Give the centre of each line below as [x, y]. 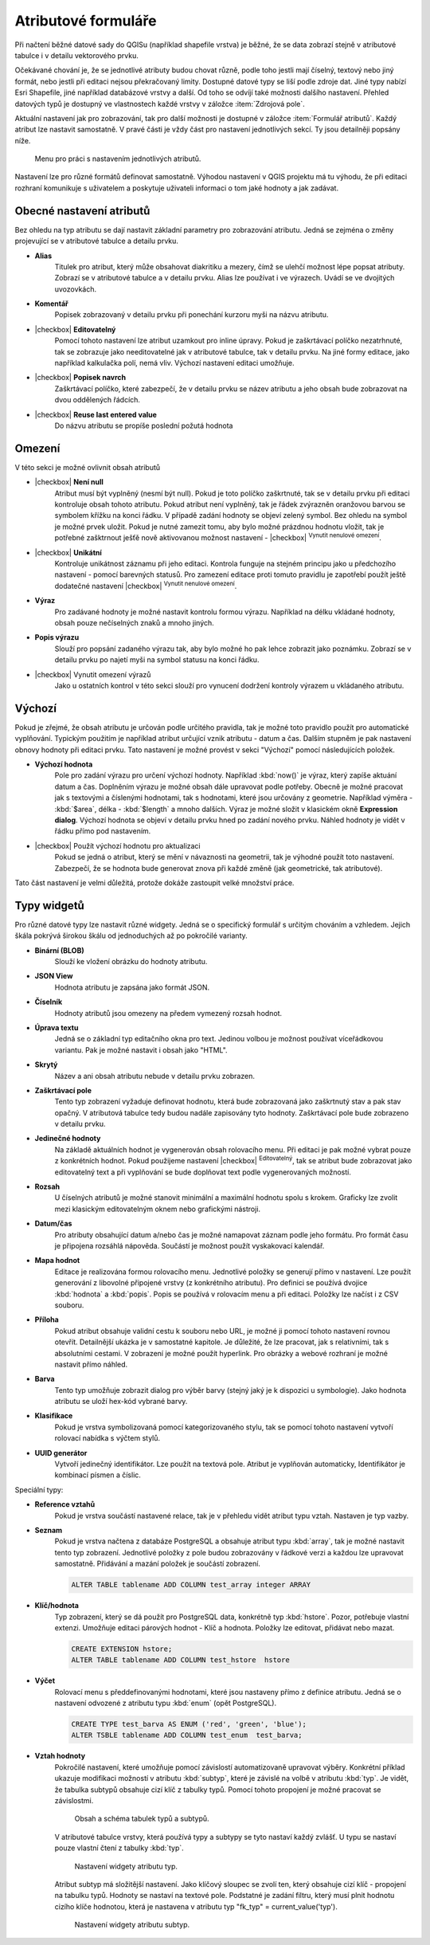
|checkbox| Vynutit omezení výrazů [93, 674]
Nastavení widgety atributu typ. [126, 1866]
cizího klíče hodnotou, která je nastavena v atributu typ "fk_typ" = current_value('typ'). [196, 1906]
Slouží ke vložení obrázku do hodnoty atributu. [131, 961]
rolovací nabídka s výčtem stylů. [107, 1438]
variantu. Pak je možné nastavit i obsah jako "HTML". [141, 1050]
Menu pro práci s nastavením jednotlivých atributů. [118, 159]
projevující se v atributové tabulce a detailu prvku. [97, 241]
